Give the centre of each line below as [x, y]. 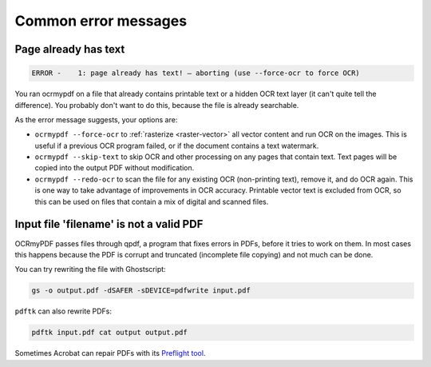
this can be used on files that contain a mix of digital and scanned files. [152, 201]
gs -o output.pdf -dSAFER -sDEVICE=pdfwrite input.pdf [141, 291]
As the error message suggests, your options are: [96, 119]
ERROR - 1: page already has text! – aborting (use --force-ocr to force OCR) [196, 73]
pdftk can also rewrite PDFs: [63, 311]
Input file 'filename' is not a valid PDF [109, 224]
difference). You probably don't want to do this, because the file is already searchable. [157, 105]
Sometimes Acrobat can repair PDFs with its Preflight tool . [110, 353]
